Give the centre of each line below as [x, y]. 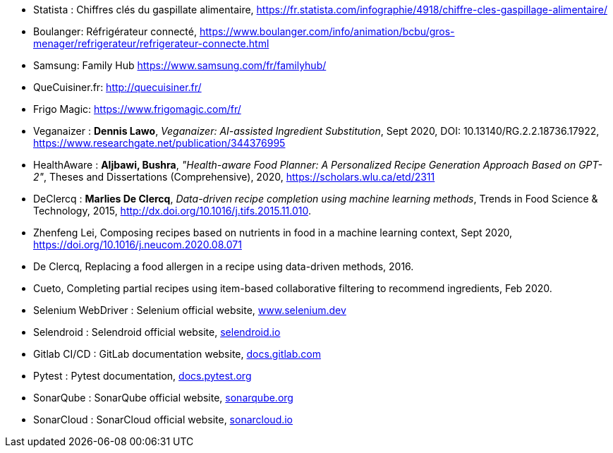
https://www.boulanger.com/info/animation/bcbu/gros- [327, 31]
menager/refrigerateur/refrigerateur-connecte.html [151, 43]
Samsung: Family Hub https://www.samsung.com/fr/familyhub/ [180, 65]
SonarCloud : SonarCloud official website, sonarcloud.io [163, 419]
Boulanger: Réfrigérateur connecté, [115, 31]
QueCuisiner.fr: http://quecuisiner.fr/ [117, 87]
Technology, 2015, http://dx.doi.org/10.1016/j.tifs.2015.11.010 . [172, 211]
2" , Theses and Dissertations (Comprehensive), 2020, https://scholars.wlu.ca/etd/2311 [234, 177]
